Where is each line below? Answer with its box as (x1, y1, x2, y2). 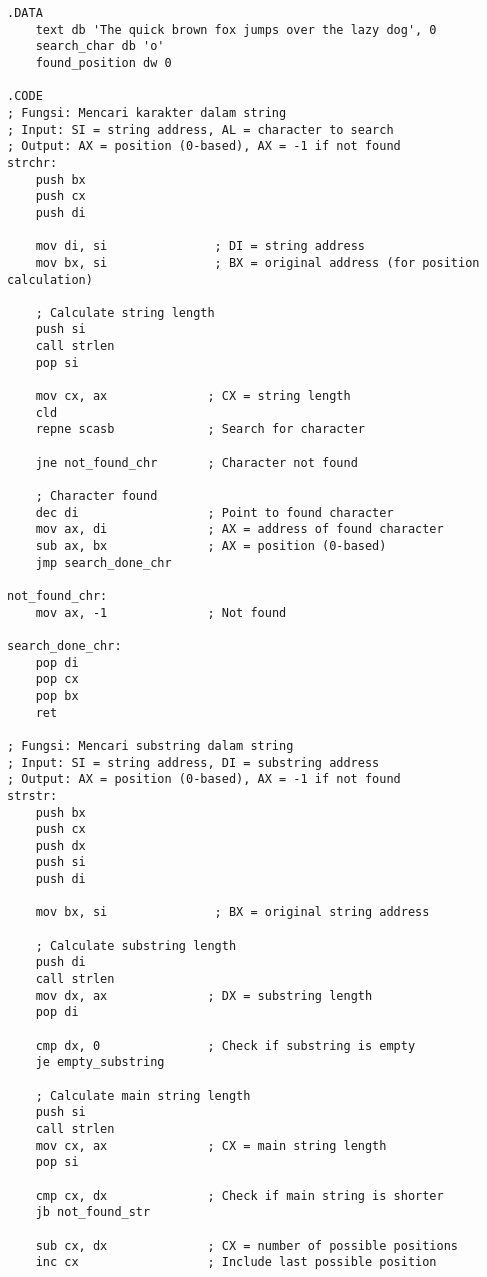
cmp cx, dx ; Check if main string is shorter (35, 1188, 444, 1203)
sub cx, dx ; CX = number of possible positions (35, 1238, 459, 1253)
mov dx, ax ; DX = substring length (35, 988, 373, 1003)
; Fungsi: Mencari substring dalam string (7, 738, 294, 753)
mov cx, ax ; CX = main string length (35, 1138, 387, 1153)
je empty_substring (35, 1055, 165, 1070)
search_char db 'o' (35, 39, 165, 54)
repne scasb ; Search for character (35, 422, 365, 437)
